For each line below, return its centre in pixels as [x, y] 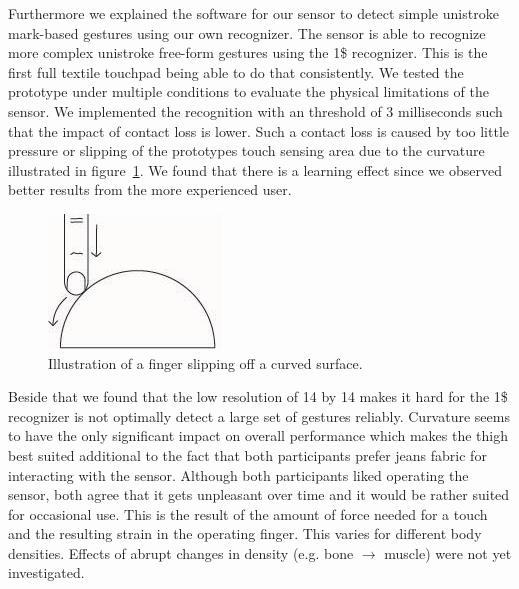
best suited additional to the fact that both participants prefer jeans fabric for [247, 454]
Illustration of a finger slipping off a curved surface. [205, 362]
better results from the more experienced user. [150, 189]
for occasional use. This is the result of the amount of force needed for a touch [248, 513]
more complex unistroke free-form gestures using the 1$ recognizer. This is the [248, 52]
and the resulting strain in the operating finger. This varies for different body [245, 533]
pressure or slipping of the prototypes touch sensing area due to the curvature [246, 150]
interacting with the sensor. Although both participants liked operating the [238, 474]
